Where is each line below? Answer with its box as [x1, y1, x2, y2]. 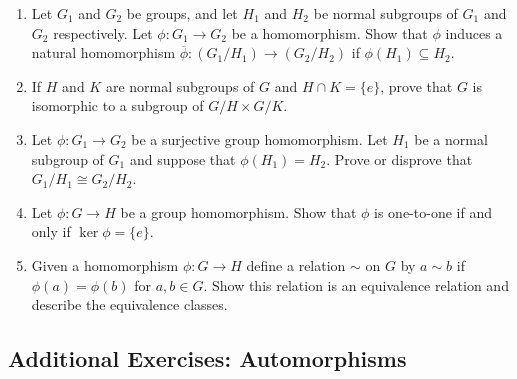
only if [31, 221, 71, 242]
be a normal [414, 128, 488, 149]
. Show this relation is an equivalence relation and [203, 274, 509, 295]
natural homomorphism [31, 42, 176, 63]
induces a [445, 22, 503, 43]
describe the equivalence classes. [31, 294, 228, 315]
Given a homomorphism [31, 254, 179, 275]
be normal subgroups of [313, 3, 458, 23]
